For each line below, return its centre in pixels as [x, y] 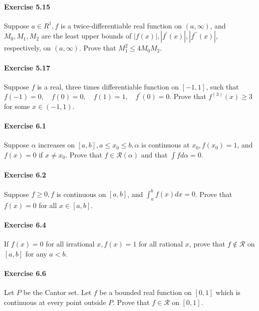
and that [154, 154]
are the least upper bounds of [86, 36]
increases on [56, 145]
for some [17, 106]
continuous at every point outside [55, 302]
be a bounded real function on [146, 292]
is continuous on [81, 194]
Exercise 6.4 [25, 225]
